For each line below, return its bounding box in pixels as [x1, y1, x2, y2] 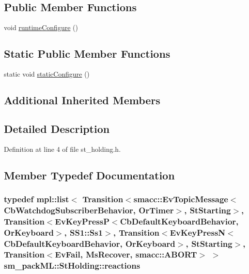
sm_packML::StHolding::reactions [4, 259, 140, 272]
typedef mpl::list [4, 193, 69, 205]
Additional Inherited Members [4, 92, 160, 107]
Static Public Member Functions [4, 46, 171, 61]
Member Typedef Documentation [4, 167, 175, 182]
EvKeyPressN [170, 226, 226, 238]
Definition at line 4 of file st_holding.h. [4, 144, 121, 154]
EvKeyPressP [55, 215, 110, 227]
